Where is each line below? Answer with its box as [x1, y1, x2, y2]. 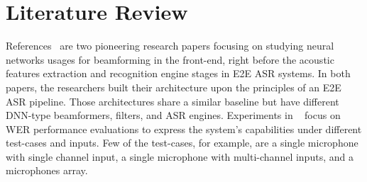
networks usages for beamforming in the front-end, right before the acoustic [6, 52, 334, 67]
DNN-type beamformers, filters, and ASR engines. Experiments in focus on [6, 108, 341, 123]
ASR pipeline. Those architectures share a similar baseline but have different [6, 93, 339, 108]
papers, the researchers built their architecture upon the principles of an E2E [6, 79, 341, 94]
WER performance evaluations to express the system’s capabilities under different [6, 121, 362, 136]
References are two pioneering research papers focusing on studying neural [6, 38, 334, 53]
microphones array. [6, 163, 88, 178]
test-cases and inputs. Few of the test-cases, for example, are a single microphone [6, 135, 358, 150]
